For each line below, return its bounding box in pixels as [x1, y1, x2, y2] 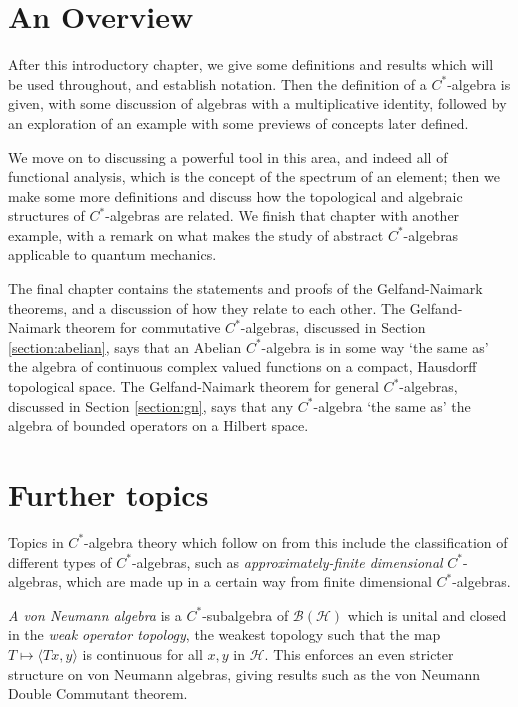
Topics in [8, 531, 64, 552]
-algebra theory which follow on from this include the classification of [84, 531, 508, 552]
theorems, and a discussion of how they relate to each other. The [8, 297, 406, 318]
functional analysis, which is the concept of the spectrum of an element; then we [8, 166, 500, 187]
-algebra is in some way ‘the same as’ [261, 336, 489, 357]
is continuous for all [82, 643, 203, 664]
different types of [8, 551, 112, 572]
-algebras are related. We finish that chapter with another [105, 205, 460, 226]
